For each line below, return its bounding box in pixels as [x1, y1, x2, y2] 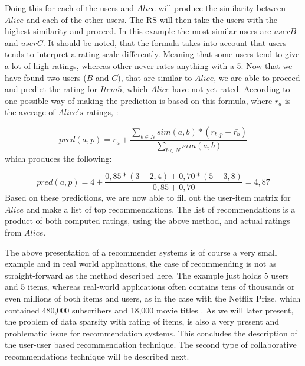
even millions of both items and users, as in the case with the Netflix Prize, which [5, 292, 301, 304]
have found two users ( [5, 71, 87, 83]
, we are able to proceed [214, 71, 300, 83]
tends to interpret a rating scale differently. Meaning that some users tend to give [5, 48, 300, 60]
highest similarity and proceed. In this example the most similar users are [5, 25, 271, 37]
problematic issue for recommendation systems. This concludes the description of [5, 326, 297, 339]
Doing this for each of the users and [5, 2, 135, 14]
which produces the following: [5, 152, 112, 164]
